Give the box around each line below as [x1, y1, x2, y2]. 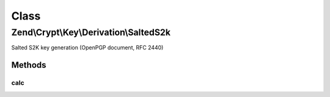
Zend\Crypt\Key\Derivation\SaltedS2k [11, 27, 171, 38]
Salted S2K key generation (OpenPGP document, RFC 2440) [11, 44, 164, 51]
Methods [11, 60, 46, 70]
